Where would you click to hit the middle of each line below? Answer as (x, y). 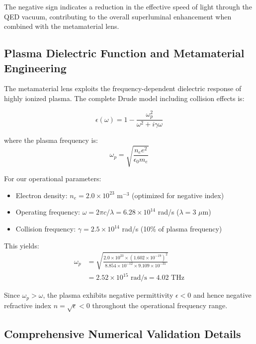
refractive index (28, 305)
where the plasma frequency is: (51, 140)
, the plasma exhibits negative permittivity (108, 295)
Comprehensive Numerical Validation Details (123, 333)
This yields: (22, 245)
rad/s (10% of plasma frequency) (172, 229)
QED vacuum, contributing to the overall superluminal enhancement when (118, 16)
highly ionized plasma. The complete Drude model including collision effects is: (124, 98)
